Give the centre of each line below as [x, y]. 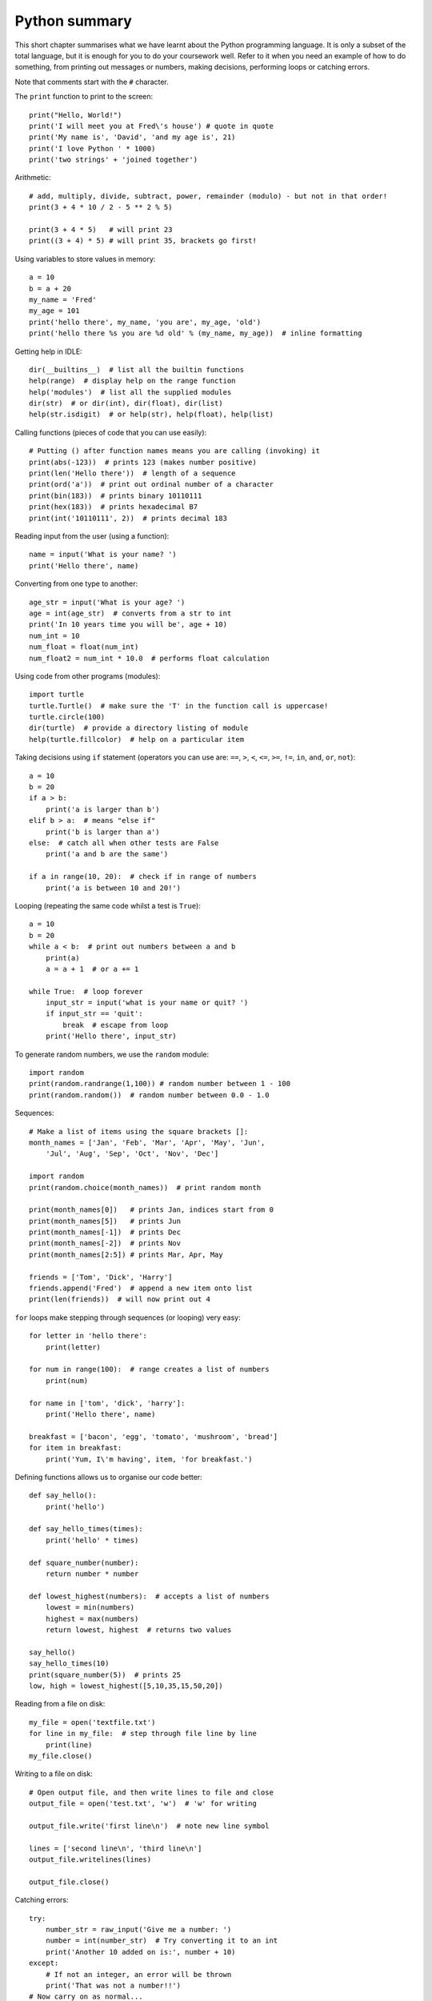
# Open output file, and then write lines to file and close [151, 1792]
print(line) [69, 1744]
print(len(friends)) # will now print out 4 [120, 1299]
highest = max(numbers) [92, 1618]
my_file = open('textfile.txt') [92, 1722]
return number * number [92, 1574]
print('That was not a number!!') [113, 1985]
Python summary [73, 21]
